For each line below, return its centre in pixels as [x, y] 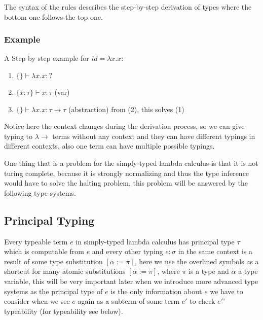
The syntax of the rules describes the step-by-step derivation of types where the [128, 7]
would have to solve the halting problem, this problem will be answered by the [126, 183]
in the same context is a [215, 251]
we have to [227, 291]
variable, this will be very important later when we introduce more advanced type [131, 281]
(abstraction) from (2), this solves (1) [126, 109]
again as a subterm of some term [129, 301]
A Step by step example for [47, 58]
